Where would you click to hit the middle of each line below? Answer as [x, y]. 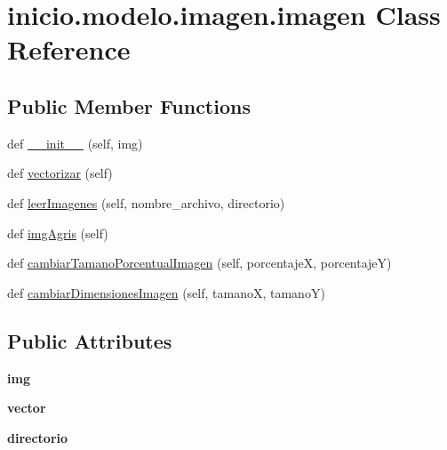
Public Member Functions [129, 105]
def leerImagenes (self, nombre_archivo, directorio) [146, 202]
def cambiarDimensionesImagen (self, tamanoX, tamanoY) [166, 292]
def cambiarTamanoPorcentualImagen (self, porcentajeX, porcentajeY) [200, 263]
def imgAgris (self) [58, 233]
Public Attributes [90, 340]
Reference [69, 49]
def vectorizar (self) [60, 173]
